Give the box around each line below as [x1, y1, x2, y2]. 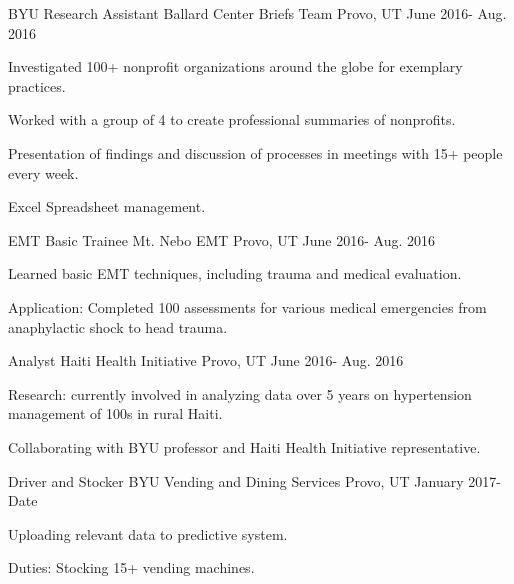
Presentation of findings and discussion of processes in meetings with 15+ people [8, 142, 503, 163]
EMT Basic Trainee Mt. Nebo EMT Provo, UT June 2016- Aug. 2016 [8, 229, 435, 250]
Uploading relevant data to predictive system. [8, 523, 288, 544]
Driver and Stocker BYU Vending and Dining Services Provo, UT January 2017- [8, 470, 501, 491]
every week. [8, 162, 79, 183]
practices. [8, 75, 66, 96]
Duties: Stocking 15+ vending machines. [8, 557, 255, 578]
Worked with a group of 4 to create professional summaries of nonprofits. [8, 109, 456, 130]
